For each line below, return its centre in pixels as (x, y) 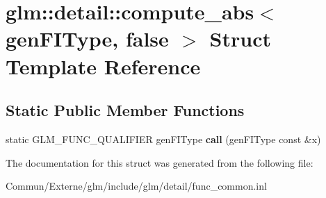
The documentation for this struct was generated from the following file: (160, 162)
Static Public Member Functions (125, 110)
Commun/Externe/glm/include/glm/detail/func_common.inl (136, 186)
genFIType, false (87, 39)
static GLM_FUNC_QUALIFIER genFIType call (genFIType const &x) (163, 139)
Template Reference (103, 66)
